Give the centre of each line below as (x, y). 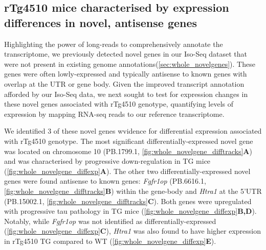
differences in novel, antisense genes (101, 22)
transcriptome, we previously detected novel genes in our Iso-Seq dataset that (126, 54)
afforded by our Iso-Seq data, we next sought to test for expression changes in (126, 94)
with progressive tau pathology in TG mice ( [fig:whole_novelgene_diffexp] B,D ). (130, 211)
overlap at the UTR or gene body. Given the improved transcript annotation (124, 83)
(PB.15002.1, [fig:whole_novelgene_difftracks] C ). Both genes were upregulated (128, 201)
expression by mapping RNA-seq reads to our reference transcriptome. (114, 114)
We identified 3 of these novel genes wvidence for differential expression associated (133, 131)
